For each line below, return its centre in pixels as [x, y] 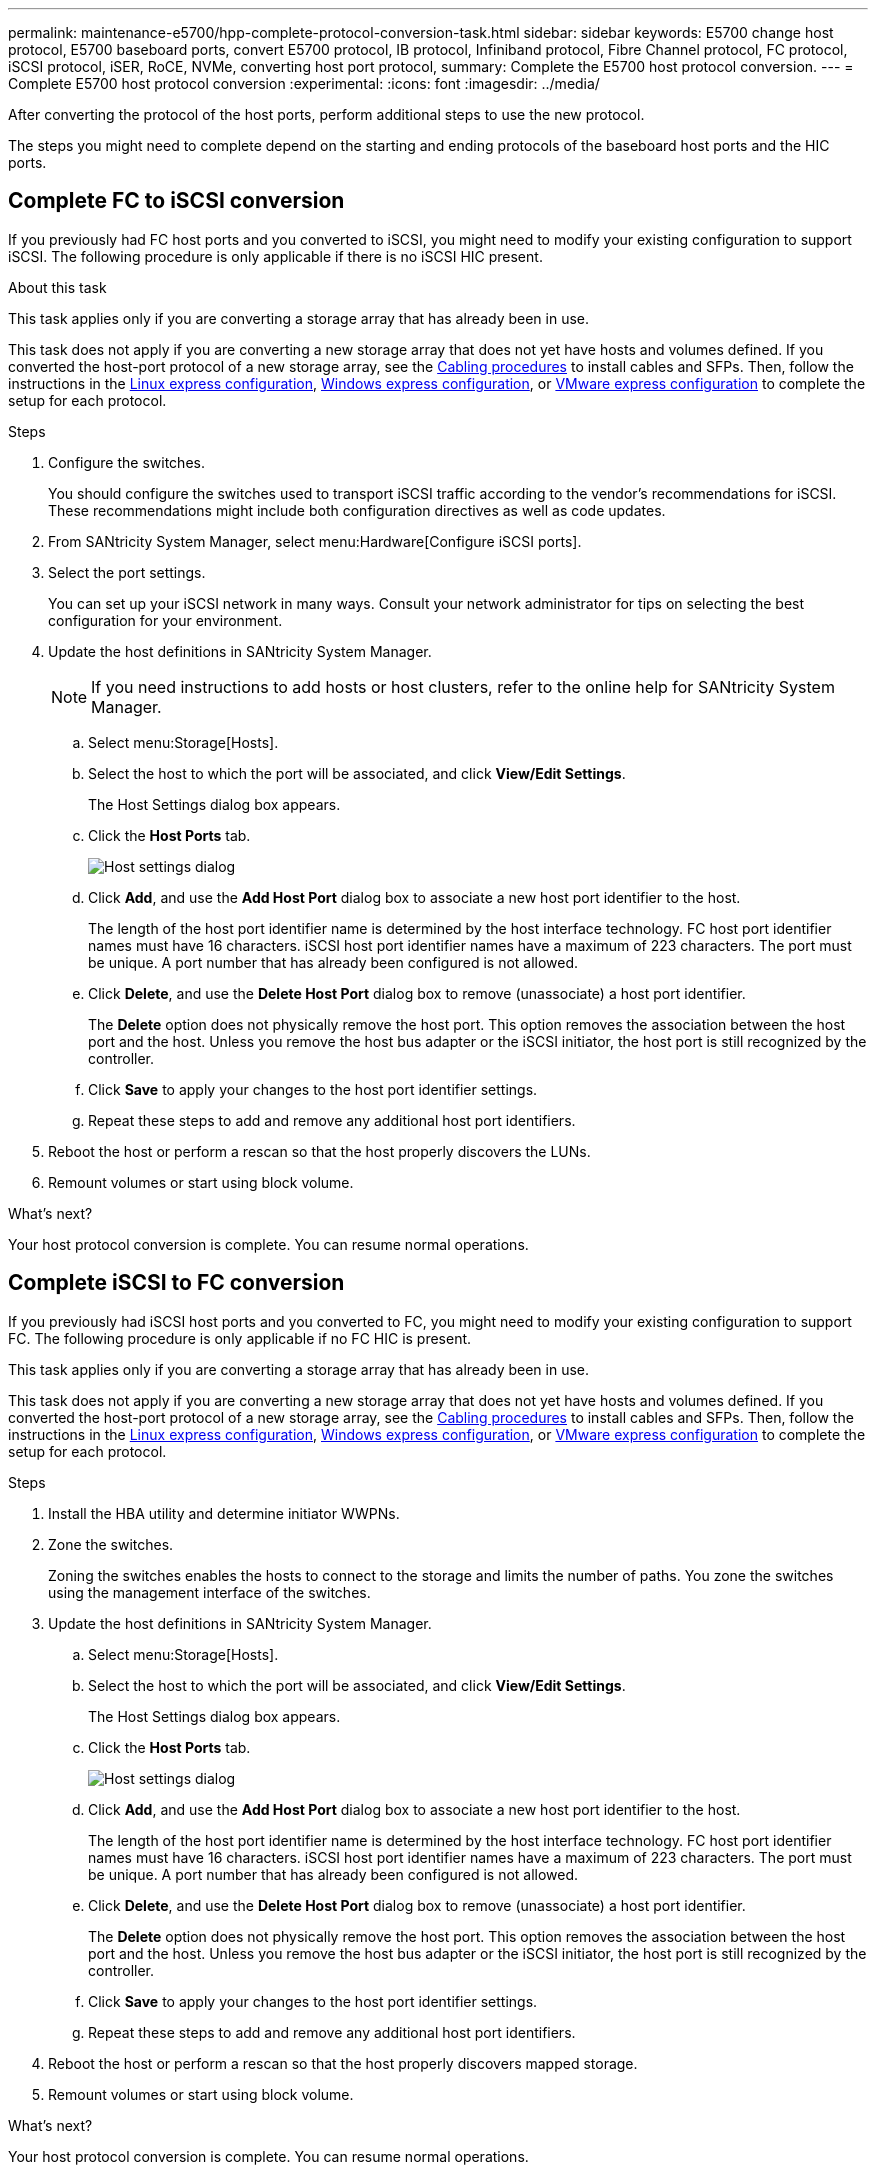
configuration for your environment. [165, 620]
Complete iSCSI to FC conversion [176, 1283]
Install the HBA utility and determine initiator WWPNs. [224, 1513]
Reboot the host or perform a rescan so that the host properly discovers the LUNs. [319, 1151]
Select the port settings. [127, 572]
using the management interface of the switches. [209, 1592]
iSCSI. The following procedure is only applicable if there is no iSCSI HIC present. [275, 256]
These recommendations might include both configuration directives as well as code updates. [357, 510]
